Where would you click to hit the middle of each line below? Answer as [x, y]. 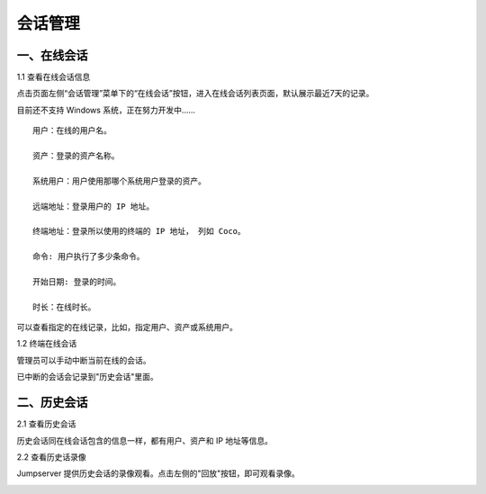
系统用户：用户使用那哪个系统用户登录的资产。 [119, 181]
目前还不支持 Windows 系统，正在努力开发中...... [106, 110]
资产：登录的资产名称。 [76, 156]
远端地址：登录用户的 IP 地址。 [94, 206]
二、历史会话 [52, 403]
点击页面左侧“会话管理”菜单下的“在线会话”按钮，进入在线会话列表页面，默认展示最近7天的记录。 [195, 94]
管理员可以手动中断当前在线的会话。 [84, 360]
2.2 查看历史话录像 [52, 457]
